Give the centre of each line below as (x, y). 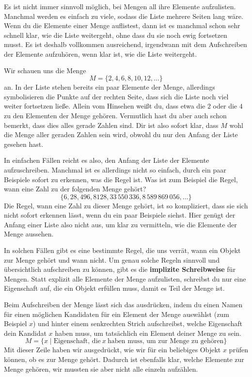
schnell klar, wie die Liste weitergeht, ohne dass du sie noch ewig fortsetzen (116, 35)
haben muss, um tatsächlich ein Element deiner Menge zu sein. (148, 333)
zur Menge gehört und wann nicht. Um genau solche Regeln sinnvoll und (112, 259)
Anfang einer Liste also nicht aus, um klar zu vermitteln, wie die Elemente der (120, 224)
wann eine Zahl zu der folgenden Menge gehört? (75, 189)
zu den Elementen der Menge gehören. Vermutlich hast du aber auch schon (115, 115)
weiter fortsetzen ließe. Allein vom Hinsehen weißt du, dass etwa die (105, 106)
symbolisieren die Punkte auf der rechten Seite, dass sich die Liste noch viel (116, 96)
